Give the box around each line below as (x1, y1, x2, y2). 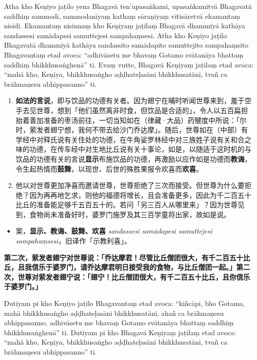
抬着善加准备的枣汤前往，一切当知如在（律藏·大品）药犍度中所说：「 (15, 115, 240, 125)
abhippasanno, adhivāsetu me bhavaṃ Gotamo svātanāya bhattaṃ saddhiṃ (4, 317, 234, 328)
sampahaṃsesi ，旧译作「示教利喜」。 (15, 236, 131, 246)
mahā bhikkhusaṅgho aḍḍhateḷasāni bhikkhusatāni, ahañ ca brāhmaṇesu (4, 307, 224, 318)
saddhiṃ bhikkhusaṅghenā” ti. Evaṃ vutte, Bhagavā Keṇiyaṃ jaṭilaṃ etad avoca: (4, 59, 254, 69)
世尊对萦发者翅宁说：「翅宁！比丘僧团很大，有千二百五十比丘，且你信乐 (17, 271, 250, 282)
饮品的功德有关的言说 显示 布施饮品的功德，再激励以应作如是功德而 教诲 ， (15, 153, 252, 164)
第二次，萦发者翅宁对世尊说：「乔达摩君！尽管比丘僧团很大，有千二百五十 (4, 252, 243, 262)
